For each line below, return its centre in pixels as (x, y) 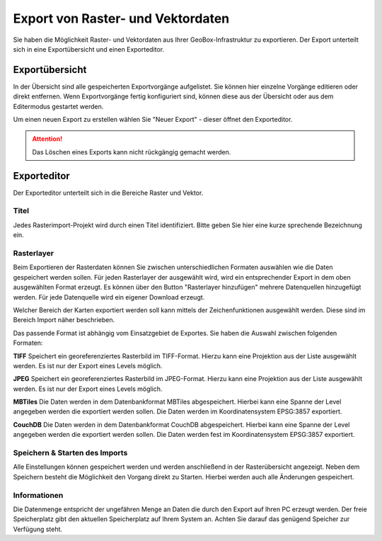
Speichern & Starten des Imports (70, 453)
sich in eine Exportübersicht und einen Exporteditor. (89, 49)
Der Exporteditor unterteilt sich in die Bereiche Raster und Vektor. (108, 193)
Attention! (47, 139)
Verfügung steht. (38, 529)
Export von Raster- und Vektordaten (121, 18)
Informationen (38, 495)
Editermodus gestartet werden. (58, 106)
